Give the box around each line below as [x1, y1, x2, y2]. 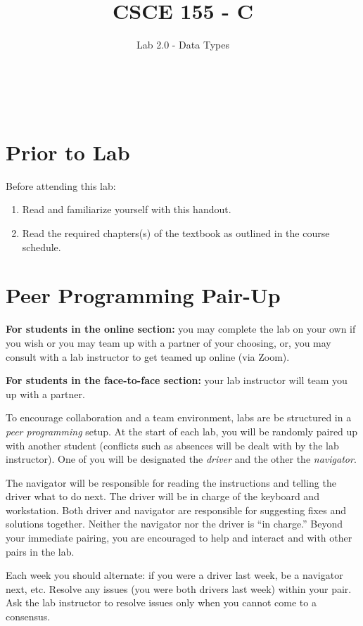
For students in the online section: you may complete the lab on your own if [6, 321, 356, 336]
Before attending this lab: [6, 178, 116, 193]
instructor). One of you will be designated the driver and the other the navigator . [6, 452, 357, 466]
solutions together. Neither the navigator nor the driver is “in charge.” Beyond [6, 516, 343, 531]
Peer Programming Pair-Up [6, 281, 281, 309]
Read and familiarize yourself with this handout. [22, 202, 231, 217]
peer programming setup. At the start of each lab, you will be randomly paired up [6, 423, 358, 438]
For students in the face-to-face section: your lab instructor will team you [6, 373, 348, 388]
